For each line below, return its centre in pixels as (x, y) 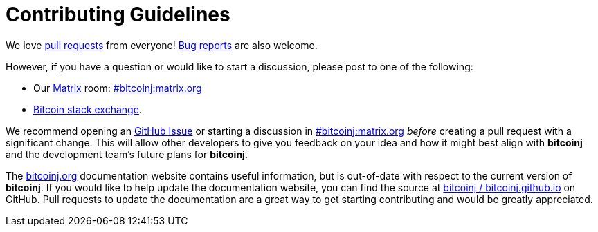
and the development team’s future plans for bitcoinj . (127, 154)
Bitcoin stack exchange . (88, 109)
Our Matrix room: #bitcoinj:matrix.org (118, 88)
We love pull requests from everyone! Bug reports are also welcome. (162, 45)
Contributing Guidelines (118, 14)
